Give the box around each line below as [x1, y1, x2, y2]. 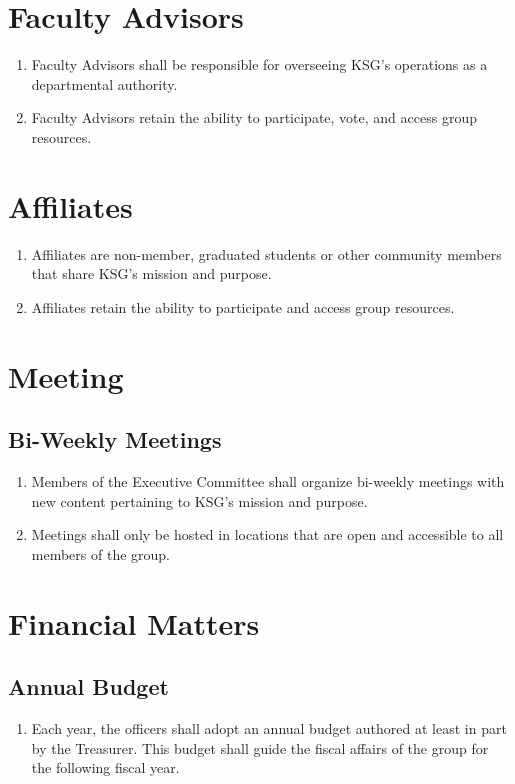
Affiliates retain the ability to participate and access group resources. [31, 296, 455, 317]
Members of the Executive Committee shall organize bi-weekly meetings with [31, 470, 505, 491]
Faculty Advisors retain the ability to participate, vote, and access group [31, 107, 477, 128]
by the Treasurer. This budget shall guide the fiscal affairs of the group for [31, 737, 489, 758]
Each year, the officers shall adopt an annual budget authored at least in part [31, 717, 507, 738]
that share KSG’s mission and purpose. [31, 263, 272, 284]
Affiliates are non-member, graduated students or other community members [31, 243, 502, 264]
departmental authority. [31, 73, 178, 94]
